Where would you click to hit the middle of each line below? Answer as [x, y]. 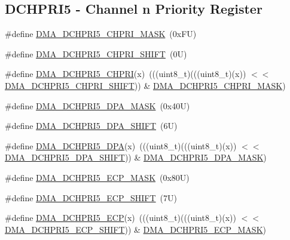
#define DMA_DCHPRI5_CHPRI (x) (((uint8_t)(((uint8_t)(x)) [126, 74]
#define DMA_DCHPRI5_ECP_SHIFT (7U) [91, 197]
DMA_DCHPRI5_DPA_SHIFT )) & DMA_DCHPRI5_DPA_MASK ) [136, 157]
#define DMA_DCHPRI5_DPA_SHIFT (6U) [91, 126]
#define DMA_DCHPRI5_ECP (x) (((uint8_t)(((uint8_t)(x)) [121, 218]
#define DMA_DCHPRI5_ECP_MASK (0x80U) [97, 177]
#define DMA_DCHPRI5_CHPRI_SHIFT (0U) [96, 53]
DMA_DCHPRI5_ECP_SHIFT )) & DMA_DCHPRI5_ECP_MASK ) [135, 229]
